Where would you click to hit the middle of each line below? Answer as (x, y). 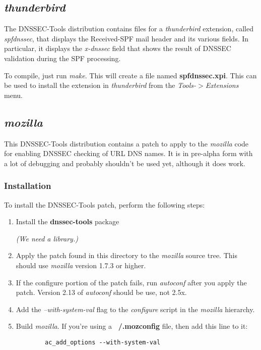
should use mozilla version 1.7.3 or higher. (81, 265)
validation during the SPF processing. (62, 58)
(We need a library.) (47, 238)
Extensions (222, 85)
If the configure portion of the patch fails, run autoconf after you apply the (131, 282)
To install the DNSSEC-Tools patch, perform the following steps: (105, 204)
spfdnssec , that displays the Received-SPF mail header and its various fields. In (126, 38)
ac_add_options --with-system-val (103, 342)
